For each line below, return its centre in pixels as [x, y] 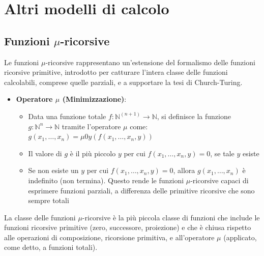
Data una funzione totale [67, 116]
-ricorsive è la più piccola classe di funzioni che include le [171, 217]
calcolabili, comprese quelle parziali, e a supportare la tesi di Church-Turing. [123, 82]
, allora [184, 170]
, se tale [222, 153]
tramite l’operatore [91, 126]
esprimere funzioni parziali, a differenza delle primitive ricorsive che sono [141, 190]
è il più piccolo [93, 153]
